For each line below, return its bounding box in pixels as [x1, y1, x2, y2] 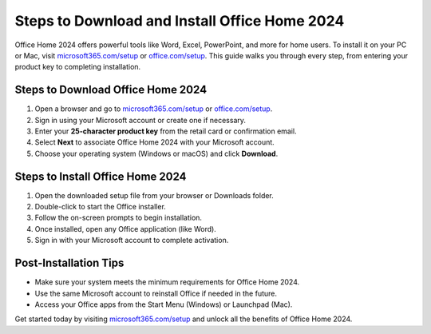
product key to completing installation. [14, 62, 141, 72]
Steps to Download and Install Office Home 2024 [14, 12, 345, 30]
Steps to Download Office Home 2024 [14, 83, 208, 97]
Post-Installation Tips [14, 256, 125, 270]
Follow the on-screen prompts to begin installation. [34, 213, 203, 223]
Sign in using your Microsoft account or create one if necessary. [34, 115, 247, 125]
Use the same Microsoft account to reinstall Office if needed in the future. [34, 288, 277, 298]
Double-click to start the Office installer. [34, 202, 167, 212]
